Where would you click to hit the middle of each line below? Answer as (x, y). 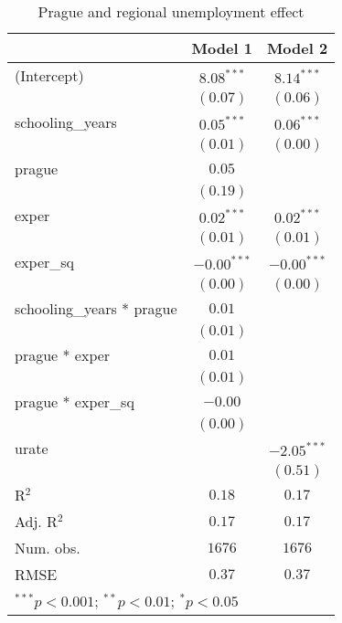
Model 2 (297, 48)
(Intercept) (49, 75)
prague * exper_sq (75, 401)
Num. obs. (48, 548)
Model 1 (222, 48)
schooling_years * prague (96, 308)
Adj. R (36, 521)
